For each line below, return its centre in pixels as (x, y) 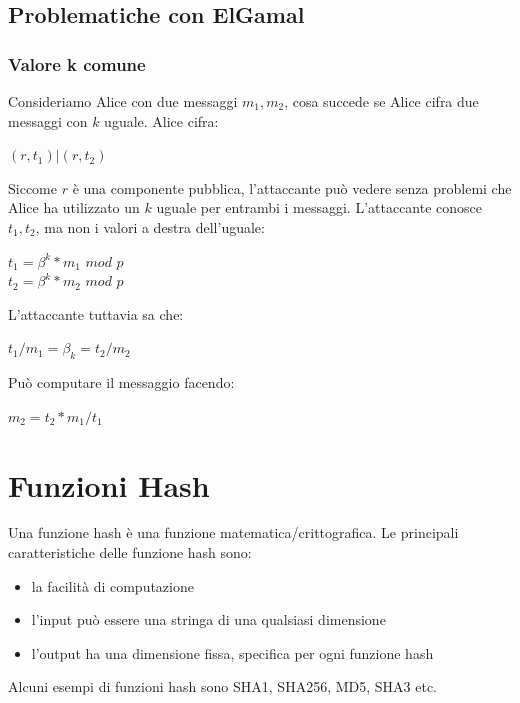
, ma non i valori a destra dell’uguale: (150, 226)
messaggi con (48, 120)
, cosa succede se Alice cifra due (381, 101)
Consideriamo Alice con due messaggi (123, 101)
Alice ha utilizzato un (74, 207)
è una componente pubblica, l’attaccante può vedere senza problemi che (292, 187)
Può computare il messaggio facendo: (121, 382)
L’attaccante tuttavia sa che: (96, 313)
